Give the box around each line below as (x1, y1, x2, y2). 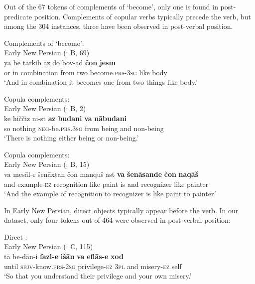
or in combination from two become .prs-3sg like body (4, 67, 168, 77)
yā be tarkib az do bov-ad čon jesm (4, 57, 116, 67)
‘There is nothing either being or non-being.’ (4, 133, 139, 143)
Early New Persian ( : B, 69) (4, 47, 90, 58)
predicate (4, 11, 32, 21)
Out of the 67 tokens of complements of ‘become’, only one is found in (4, 1, 218, 11)
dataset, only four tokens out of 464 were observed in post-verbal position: (4, 215, 231, 225)
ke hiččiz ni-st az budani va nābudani (4, 113, 127, 123)
